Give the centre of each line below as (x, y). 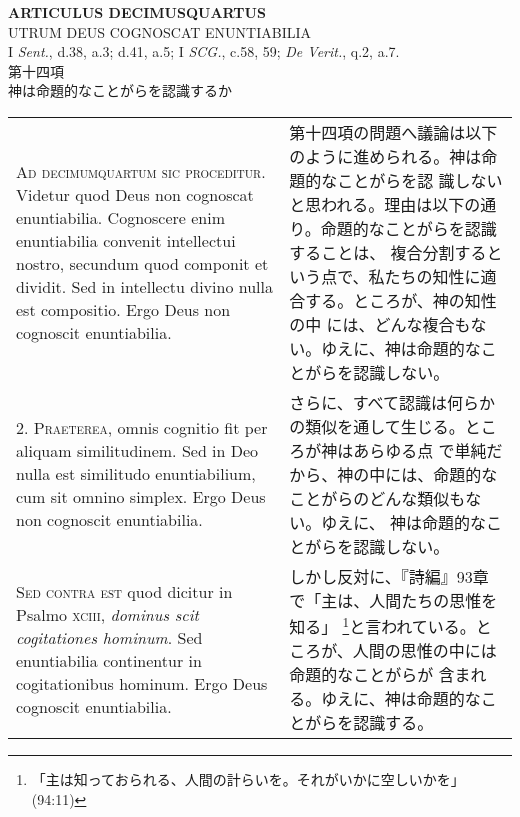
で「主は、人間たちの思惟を (393, 600)
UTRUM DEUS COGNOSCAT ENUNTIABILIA (160, 31)
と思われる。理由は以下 (377, 204)
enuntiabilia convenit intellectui (126, 240)
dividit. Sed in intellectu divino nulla (144, 286)
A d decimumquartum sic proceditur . (141, 171)
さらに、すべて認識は (368, 402)
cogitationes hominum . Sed (109, 638)
